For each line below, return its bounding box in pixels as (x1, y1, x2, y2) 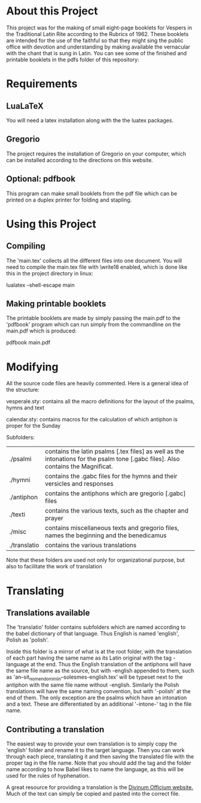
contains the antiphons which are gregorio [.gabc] (44, 489, 186, 498)
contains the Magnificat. (44, 462, 113, 471)
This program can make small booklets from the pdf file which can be (6, 190, 178, 197)
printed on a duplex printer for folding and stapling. (6, 196, 132, 203)
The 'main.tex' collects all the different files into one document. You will (6, 257, 182, 264)
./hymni (9, 476, 31, 484)
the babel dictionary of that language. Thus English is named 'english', (6, 630, 179, 637)
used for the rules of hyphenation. (6, 772, 90, 779)
